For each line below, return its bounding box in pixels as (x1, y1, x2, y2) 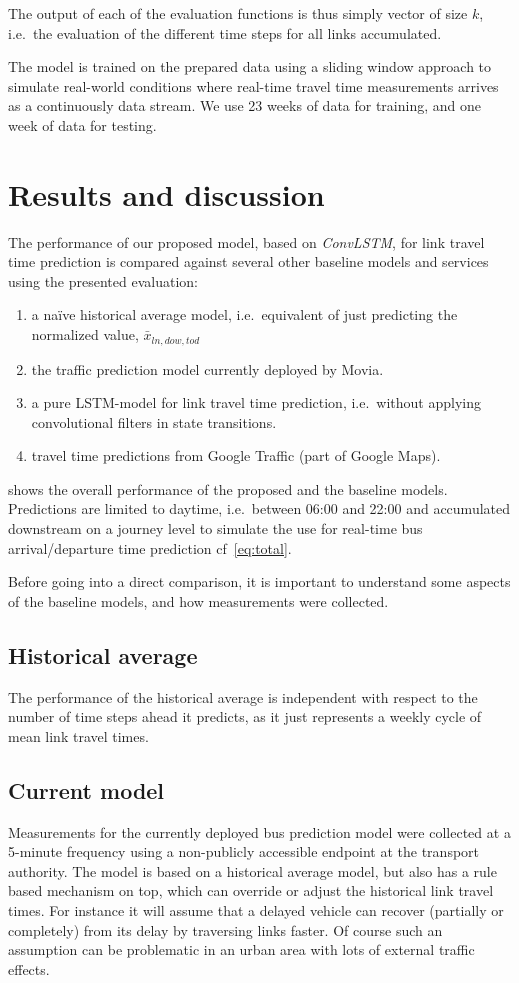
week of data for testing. (8, 114, 157, 135)
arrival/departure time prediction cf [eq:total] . (8, 537, 292, 558)
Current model (8, 774, 165, 805)
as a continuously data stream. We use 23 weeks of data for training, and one (8, 95, 481, 116)
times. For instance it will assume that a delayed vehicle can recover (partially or (8, 900, 504, 921)
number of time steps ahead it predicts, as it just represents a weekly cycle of (8, 706, 482, 727)
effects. (8, 958, 50, 979)
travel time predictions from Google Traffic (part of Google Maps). (31, 445, 441, 466)
